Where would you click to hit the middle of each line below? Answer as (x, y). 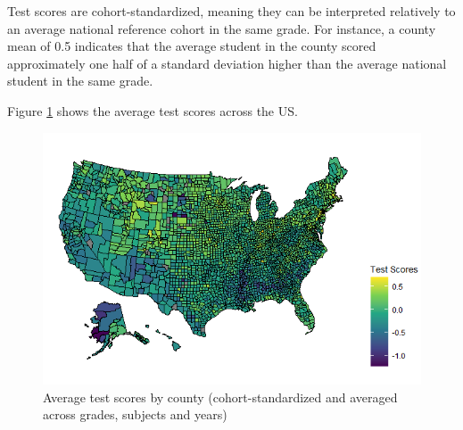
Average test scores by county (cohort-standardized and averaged (220, 397)
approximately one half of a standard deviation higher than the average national (227, 63)
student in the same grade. (80, 81)
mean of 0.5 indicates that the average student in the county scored (192, 46)
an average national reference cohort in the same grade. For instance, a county (222, 28)
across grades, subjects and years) (135, 414)
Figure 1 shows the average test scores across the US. (153, 110)
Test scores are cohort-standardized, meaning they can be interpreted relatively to (231, 11)
